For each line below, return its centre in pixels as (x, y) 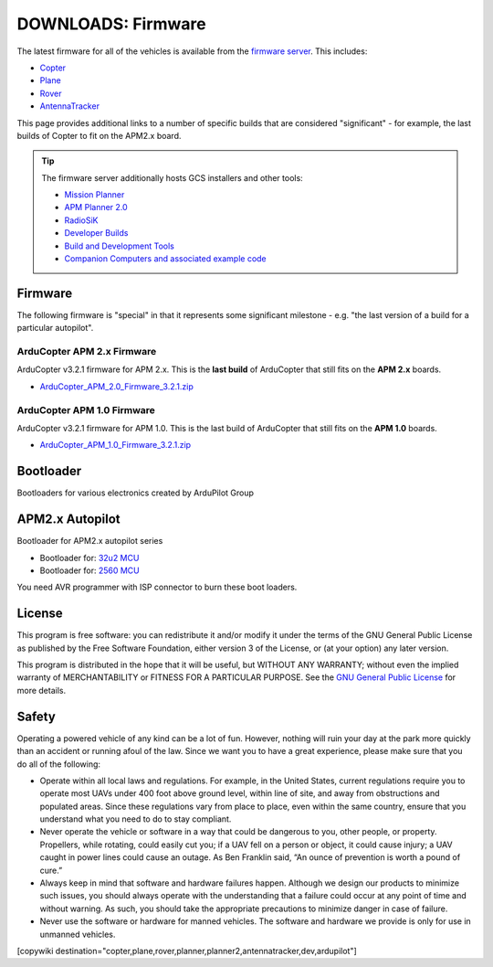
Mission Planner (94, 195)
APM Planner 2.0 (96, 207)
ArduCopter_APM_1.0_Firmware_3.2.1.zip (115, 445)
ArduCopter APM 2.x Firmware (87, 352)
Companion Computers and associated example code (165, 259)
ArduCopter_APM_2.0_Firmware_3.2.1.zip (116, 386)
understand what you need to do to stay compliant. (136, 819)
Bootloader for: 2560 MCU (90, 570)
